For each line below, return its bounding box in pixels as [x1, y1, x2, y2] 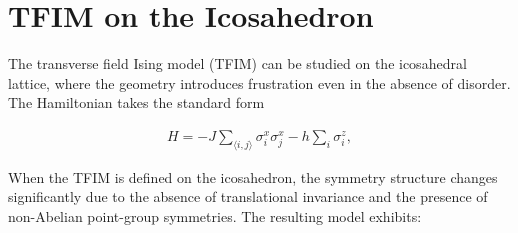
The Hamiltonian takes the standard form [8, 92, 265, 113]
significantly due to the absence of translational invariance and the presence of [8, 186, 488, 207]
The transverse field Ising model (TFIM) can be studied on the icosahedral [8, 53, 467, 74]
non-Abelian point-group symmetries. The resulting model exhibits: [8, 205, 422, 226]
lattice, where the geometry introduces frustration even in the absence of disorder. [8, 72, 511, 93]
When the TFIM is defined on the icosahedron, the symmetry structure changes [8, 166, 498, 187]
